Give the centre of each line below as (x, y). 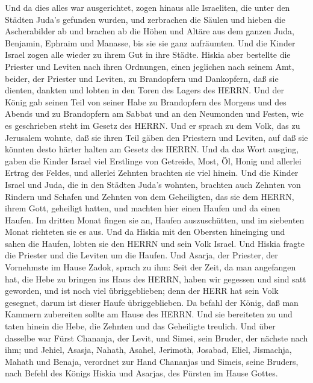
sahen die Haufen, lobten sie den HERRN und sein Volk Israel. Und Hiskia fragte (155, 243)
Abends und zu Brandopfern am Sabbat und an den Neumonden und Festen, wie (154, 114)
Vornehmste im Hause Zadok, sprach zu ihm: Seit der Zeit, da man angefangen (150, 267)
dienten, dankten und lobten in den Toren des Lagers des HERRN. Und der (144, 90)
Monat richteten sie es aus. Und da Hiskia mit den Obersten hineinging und (145, 232)
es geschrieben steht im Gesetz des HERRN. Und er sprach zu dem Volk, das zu (153, 125)
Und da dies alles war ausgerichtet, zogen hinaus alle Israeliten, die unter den (147, 7)
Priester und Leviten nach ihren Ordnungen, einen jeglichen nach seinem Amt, (150, 66)
